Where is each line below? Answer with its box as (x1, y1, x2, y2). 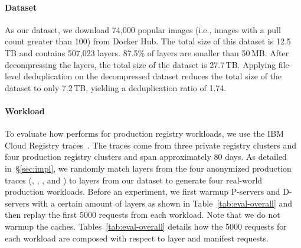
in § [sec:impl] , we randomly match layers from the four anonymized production (5, 162, 292, 174)
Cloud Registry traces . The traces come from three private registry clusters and (5, 139, 297, 151)
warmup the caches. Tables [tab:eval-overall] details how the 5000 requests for (5, 220, 287, 232)
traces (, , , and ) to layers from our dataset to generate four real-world (5, 173, 263, 186)
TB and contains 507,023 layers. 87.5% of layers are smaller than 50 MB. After (5, 46, 289, 59)
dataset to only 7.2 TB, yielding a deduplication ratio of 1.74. (5, 81, 227, 94)
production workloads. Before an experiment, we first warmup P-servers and (5, 185, 280, 198)
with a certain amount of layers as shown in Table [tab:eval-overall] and (32, 197, 293, 209)
